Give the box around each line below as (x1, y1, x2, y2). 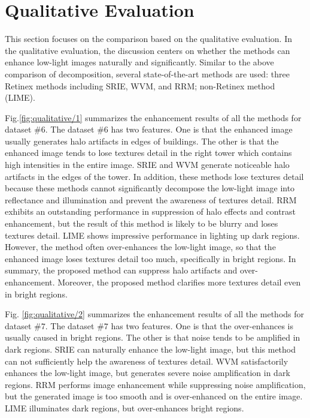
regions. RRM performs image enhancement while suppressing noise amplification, (5, 378, 306, 390)
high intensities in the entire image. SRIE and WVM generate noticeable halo (5, 158, 290, 171)
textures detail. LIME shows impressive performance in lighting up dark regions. (5, 228, 300, 241)
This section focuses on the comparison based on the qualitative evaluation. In (5, 32, 292, 45)
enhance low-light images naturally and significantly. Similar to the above (5, 56, 274, 68)
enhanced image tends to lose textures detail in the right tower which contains (5, 146, 292, 159)
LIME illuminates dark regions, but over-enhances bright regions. (5, 401, 244, 414)
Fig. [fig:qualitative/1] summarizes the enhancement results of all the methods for (5, 111, 302, 124)
